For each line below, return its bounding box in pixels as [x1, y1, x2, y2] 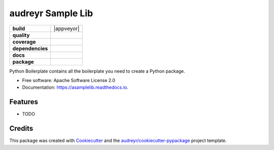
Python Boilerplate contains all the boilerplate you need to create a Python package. [9, 68, 185, 74]
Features [9, 98, 38, 106]
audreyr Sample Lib [9, 8, 93, 19]
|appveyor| [53, 25, 80, 32]
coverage [12, 38, 36, 45]
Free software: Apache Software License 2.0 [22, 77, 116, 83]
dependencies [12, 45, 48, 52]
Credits [9, 124, 33, 133]
